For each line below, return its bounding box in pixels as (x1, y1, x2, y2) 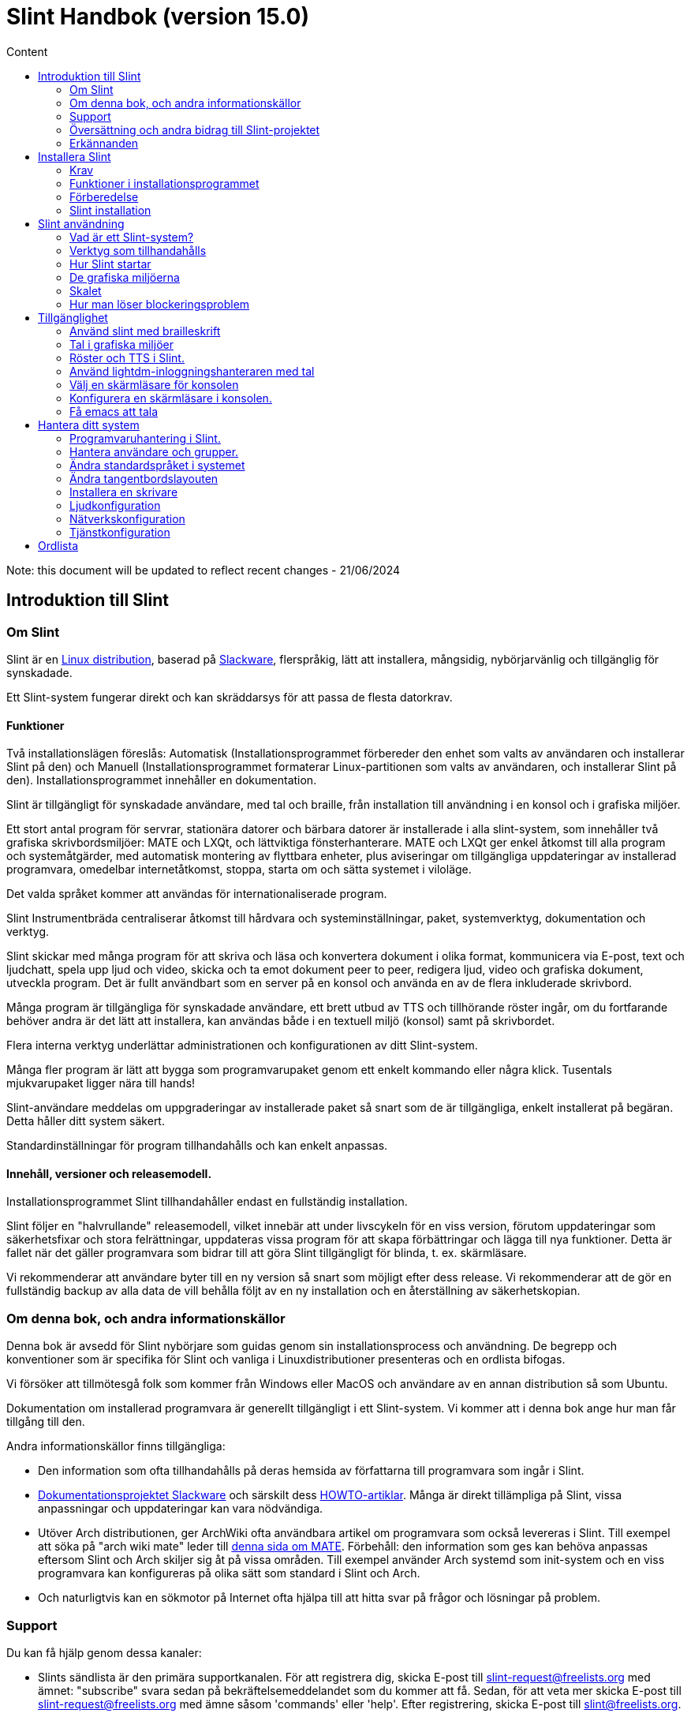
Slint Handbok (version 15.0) (6, 3, 310, 30)
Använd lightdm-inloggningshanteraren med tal (69, 364, 315, 378)
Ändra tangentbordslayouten (69, 471, 219, 485)
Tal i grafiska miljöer (69, 337, 174, 351)
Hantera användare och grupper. (69, 444, 239, 458)
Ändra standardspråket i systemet (69, 458, 245, 472)
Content (6, 44, 48, 58)
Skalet (69, 283, 102, 297)
